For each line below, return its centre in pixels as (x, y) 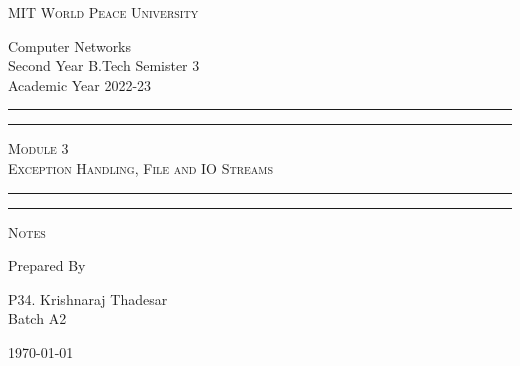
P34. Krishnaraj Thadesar (88, 298)
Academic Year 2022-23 (80, 84)
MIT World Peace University (103, 12)
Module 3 (38, 148)
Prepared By (47, 265)
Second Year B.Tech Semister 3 (104, 65)
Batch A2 (37, 318)
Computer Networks (70, 45)
